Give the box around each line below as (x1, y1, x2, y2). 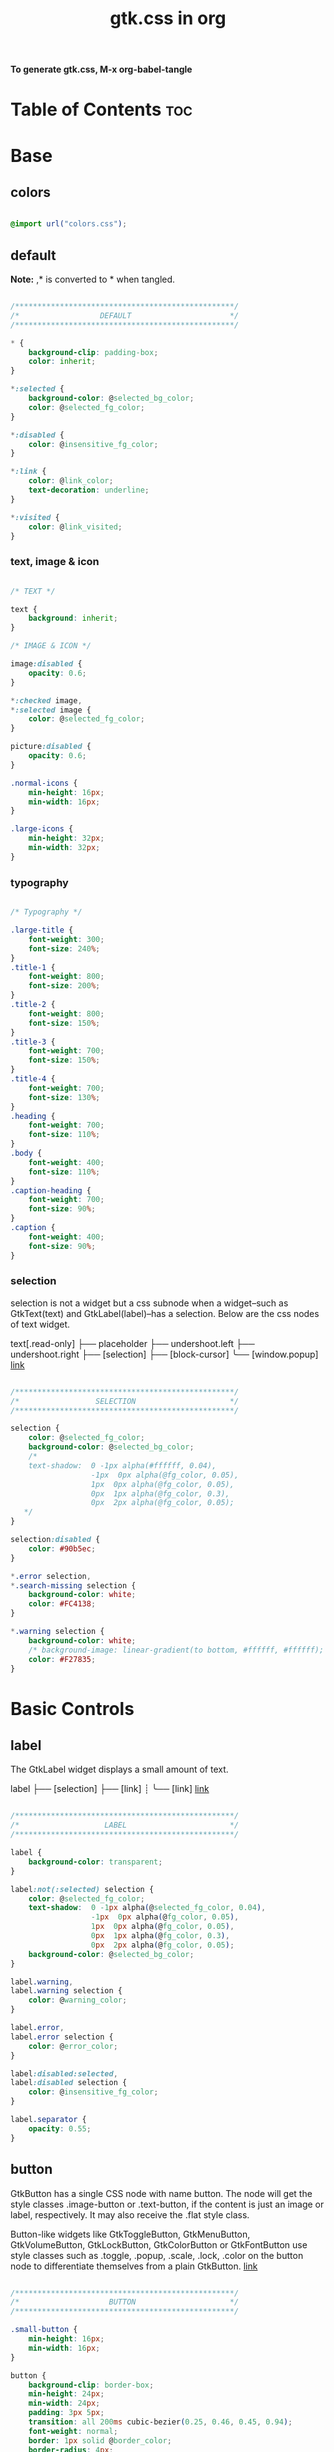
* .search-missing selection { (10, 1580, 137, 1591)
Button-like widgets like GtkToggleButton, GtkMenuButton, (10, 2228, 251, 2240)
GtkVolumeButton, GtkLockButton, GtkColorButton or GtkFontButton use (10, 2238, 308, 2251)
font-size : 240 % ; (28, 943, 101, 954)
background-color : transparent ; (28, 1857, 163, 1867)
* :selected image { (10, 705, 92, 715)
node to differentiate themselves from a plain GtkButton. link (10, 2260, 258, 2272)
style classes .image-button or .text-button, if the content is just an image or (10, 2198, 325, 2210)
